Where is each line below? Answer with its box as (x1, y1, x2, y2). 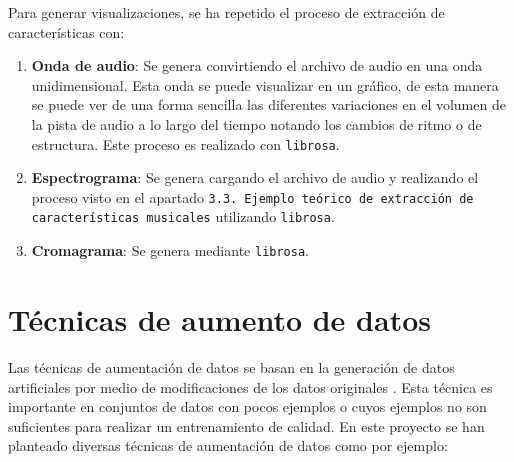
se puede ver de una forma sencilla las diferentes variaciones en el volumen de (31, 94, 506, 115)
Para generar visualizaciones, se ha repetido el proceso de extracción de (8, 2, 445, 22)
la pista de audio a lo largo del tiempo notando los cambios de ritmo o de (31, 113, 482, 134)
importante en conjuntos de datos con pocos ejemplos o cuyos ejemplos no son (8, 396, 487, 417)
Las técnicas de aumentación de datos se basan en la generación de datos (8, 356, 455, 377)
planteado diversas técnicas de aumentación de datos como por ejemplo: (8, 435, 448, 456)
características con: (8, 21, 125, 42)
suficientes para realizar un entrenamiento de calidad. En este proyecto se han (8, 415, 485, 436)
